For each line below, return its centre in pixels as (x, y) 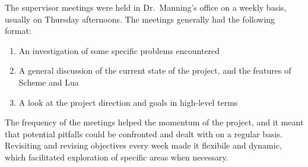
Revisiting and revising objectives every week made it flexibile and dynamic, (143, 145)
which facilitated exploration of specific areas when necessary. (117, 157)
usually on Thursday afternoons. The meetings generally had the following (140, 19)
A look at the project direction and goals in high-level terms (128, 102)
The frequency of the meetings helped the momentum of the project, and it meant (154, 122)
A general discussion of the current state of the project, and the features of (155, 70)
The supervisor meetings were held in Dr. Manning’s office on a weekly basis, (146, 7)
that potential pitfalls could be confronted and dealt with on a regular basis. (144, 133)
